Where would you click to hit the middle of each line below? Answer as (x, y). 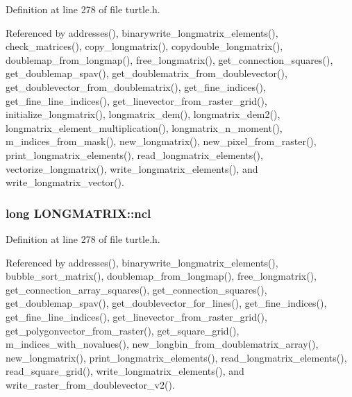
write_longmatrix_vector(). (65, 182)
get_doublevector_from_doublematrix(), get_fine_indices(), (136, 86)
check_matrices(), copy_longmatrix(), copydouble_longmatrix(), (144, 46)
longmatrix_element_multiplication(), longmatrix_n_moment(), (144, 127)
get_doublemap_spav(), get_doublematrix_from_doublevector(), (146, 73)
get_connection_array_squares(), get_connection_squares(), (136, 289)
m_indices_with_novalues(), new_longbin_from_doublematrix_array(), (162, 344)
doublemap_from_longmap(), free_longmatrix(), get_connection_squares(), (169, 59)
